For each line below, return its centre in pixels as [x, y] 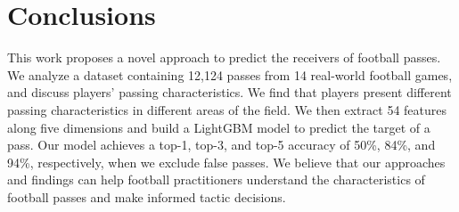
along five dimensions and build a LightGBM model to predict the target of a [219, 127]
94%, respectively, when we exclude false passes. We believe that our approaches [226, 162]
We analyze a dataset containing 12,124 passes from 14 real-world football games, [230, 74]
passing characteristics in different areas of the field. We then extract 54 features [227, 109]
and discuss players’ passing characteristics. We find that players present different [229, 92]
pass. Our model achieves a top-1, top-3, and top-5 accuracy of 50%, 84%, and [221, 145]
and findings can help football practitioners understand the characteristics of [216, 179]
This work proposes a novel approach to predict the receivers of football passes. [224, 57]
